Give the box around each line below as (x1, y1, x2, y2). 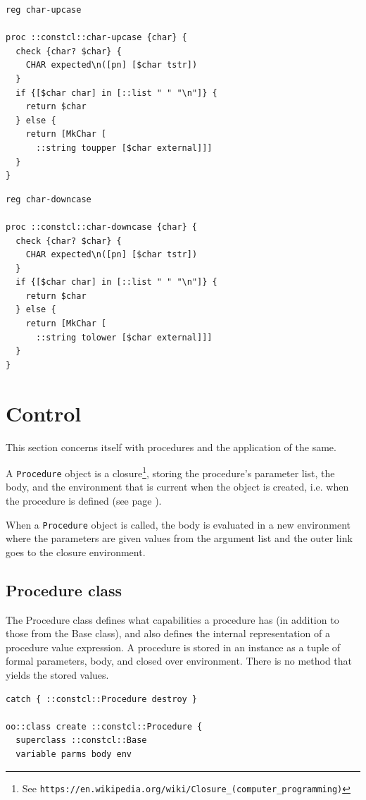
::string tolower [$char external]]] (35, 332, 213, 343)
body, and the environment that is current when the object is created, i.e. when (6, 479, 349, 494)
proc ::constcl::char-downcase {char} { (6, 221, 198, 232)
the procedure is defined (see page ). (6, 493, 162, 508)
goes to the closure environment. (6, 544, 146, 559)
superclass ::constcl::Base (15, 735, 147, 746)
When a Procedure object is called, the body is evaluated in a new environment (6, 517, 351, 531)
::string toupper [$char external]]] (35, 142, 213, 153)
